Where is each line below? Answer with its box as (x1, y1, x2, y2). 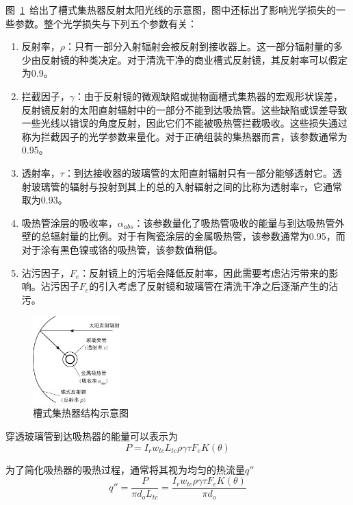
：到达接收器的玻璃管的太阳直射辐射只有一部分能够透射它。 (64, 165, 332, 180)
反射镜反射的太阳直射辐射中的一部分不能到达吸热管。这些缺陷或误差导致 (21, 102, 348, 116)
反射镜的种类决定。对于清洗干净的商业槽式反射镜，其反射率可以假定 (40, 52, 348, 66)
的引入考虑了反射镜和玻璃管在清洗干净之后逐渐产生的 (89, 279, 329, 293)
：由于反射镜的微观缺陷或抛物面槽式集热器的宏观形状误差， (75, 88, 343, 103)
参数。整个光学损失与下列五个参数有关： (14, 16, 197, 30)
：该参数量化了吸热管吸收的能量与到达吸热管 (133, 215, 335, 230)
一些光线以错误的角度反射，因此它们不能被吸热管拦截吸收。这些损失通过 (21, 116, 348, 130)
